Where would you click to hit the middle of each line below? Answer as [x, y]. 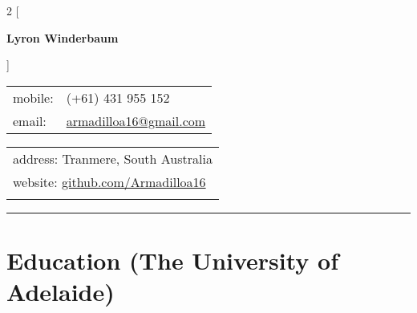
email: [30, 120]
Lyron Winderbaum [63, 37]
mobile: [33, 97]
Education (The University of [173, 260]
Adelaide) [61, 292]
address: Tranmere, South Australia [113, 158]
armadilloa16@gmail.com [136, 120]
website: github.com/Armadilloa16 [109, 181]
